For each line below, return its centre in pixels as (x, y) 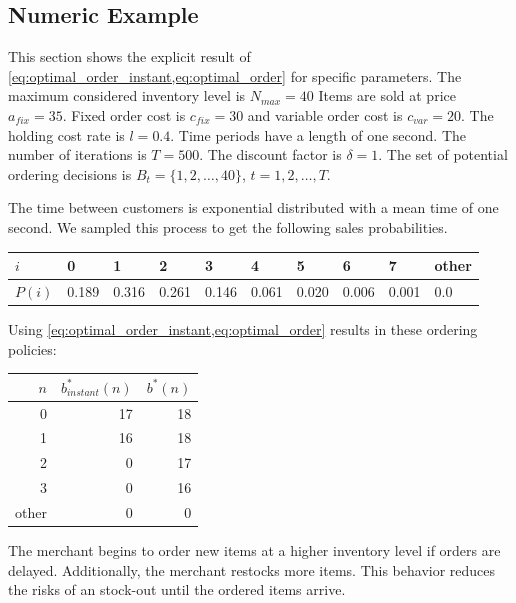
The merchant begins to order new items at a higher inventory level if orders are (254, 549)
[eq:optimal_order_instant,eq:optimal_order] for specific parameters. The (235, 75)
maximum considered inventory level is (127, 95)
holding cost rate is (66, 134)
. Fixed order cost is (124, 114)
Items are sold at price (387, 95)
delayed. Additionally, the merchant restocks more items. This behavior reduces (252, 569)
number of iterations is (77, 154)
